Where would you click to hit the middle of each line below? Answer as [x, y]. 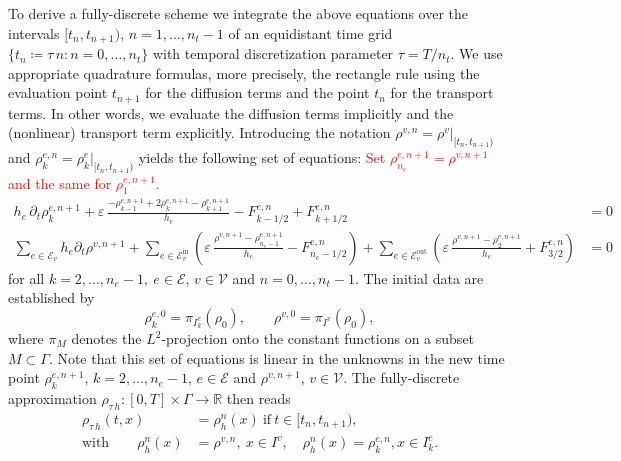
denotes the [106, 338]
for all [26, 277]
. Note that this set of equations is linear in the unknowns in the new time [276, 357]
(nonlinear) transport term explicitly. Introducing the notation [199, 132]
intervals [34, 32]
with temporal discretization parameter [273, 53]
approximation [52, 398]
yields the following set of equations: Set [262, 157]
